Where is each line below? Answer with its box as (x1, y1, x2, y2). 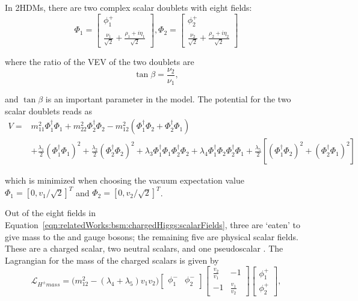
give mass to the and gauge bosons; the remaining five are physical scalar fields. (5, 230, 298, 243)
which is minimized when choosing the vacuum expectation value (5, 174, 244, 187)
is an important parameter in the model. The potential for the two (45, 93, 291, 105)
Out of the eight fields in (5, 206, 96, 219)
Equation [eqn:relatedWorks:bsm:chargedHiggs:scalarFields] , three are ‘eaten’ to (5, 218, 301, 231)
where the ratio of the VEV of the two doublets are (5, 55, 194, 67)
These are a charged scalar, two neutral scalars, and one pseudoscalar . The (5, 242, 283, 255)
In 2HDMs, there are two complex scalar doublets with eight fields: (5, 1, 252, 13)
